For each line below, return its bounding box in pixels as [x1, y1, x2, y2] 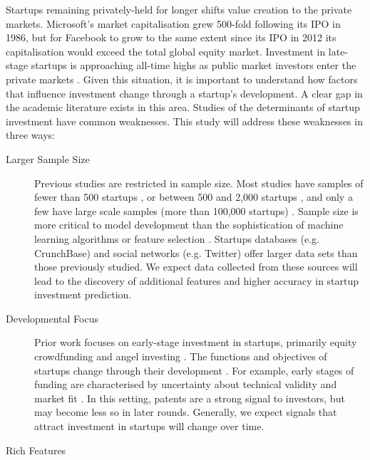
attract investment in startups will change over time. [34, 419, 264, 434]
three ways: [6, 127, 55, 142]
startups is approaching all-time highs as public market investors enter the [31, 58, 356, 73]
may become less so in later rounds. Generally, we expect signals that [34, 404, 337, 419]
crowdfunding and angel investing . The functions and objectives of [34, 349, 327, 364]
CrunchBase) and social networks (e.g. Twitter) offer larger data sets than [34, 245, 358, 260]
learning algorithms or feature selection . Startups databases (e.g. [34, 231, 319, 246]
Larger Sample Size [6, 151, 90, 166]
